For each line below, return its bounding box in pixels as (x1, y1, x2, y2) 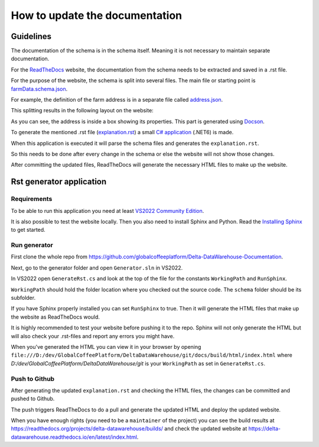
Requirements (11, 195, 53, 203)
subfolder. (11, 294, 35, 301)
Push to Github (11, 374, 55, 383)
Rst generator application (11, 177, 107, 187)
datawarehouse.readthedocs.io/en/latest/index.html (11, 433, 137, 440)
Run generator (11, 241, 53, 250)
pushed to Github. (11, 395, 55, 402)
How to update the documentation (11, 9, 183, 22)
